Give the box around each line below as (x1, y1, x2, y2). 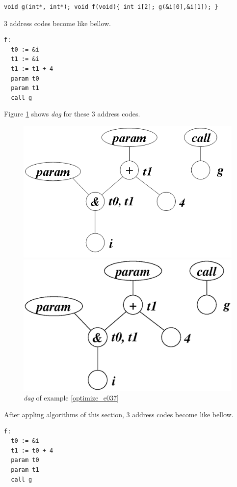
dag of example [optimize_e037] (24, 393, 119, 403)
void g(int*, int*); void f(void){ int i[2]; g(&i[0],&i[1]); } (4, 3, 218, 10)
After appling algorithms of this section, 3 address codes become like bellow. (4, 409, 234, 420)
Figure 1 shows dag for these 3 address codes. (4, 109, 140, 119)
